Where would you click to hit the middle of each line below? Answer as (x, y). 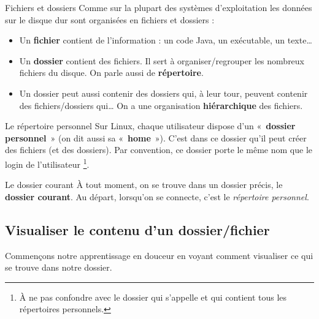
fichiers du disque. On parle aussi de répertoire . (111, 73)
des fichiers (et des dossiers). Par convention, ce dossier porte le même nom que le (159, 150)
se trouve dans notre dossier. (59, 267)
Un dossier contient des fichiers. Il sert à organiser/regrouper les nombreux (162, 60)
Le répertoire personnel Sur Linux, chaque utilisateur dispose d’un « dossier (150, 126)
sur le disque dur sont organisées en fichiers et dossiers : (110, 19)
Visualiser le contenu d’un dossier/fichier (137, 229)
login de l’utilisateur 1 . (47, 163)
